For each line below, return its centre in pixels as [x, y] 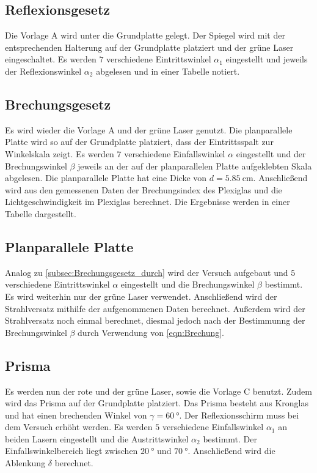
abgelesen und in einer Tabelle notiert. [168, 71]
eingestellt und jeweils [267, 59]
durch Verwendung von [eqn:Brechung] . [151, 332]
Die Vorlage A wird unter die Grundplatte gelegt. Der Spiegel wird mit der [145, 35]
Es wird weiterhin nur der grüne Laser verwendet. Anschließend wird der [141, 296]
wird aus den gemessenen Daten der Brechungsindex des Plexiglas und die [144, 189]
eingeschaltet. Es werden [51, 59]
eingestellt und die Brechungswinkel [188, 284]
